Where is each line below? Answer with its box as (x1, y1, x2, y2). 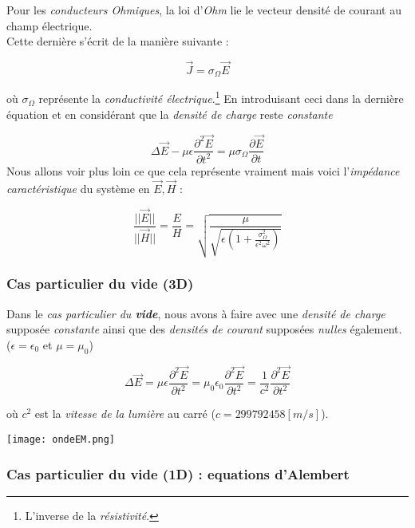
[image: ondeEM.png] (6, 433, 116, 445)
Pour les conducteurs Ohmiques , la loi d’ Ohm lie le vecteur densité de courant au (6, 2, 401, 18)
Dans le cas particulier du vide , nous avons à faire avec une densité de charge (6, 305, 385, 321)
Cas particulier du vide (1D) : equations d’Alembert (6, 463, 350, 483)
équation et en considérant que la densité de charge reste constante (6, 105, 333, 122)
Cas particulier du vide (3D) (6, 274, 194, 294)
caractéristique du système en (6, 179, 150, 196)
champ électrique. (6, 17, 93, 33)
